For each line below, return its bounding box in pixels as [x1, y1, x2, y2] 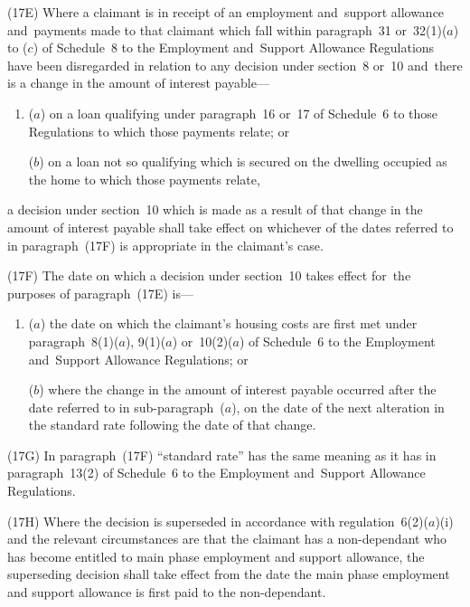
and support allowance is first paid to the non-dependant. [7, 583, 326, 602]
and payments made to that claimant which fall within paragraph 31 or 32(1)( [7, 20, 447, 39]
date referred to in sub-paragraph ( [28, 397, 225, 416]
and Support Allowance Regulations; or [28, 349, 249, 368]
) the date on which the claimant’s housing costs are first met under [40, 314, 418, 333]
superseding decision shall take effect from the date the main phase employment [7, 564, 450, 583]
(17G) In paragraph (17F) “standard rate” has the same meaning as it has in [7, 445, 437, 464]
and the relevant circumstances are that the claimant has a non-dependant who [7, 529, 447, 548]
